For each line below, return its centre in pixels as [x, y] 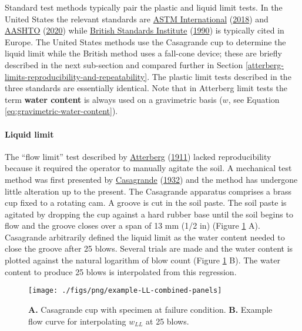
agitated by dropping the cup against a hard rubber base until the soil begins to [149, 214]
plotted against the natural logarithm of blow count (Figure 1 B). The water [142, 260]
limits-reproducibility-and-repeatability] [76, 76]
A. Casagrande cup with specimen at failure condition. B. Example [150, 309]
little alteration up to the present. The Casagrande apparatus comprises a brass [148, 191]
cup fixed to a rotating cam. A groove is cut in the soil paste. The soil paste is [146, 203]
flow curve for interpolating [77, 321]
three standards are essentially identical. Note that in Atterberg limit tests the [146, 88]
